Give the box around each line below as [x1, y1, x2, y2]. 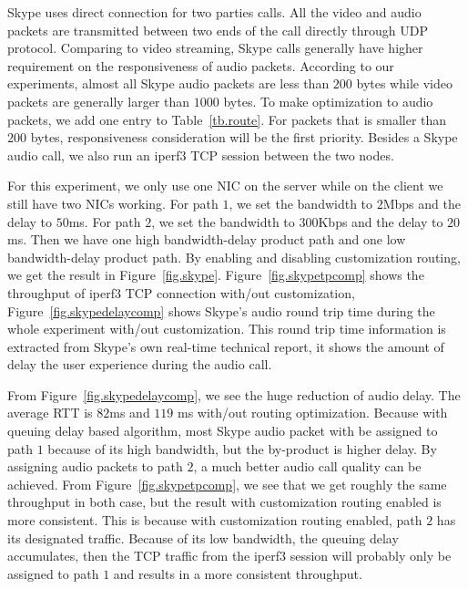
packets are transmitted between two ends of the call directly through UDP [7, 20, 428, 39]
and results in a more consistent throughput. [113, 563, 362, 583]
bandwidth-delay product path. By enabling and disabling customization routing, [7, 247, 461, 266]
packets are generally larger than [7, 91, 190, 110]
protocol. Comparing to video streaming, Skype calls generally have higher [7, 38, 423, 57]
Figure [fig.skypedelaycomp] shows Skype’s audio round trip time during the [7, 301, 435, 320]
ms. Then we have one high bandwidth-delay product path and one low [7, 230, 406, 249]
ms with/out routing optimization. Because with [178, 403, 448, 422]
